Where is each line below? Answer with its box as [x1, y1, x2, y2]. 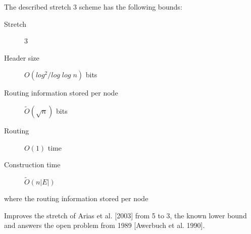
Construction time [4, 159, 61, 170]
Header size [4, 52, 39, 63]
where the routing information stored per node [4, 193, 148, 203]
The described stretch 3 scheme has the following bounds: [4, 2, 182, 12]
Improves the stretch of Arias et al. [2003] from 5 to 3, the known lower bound [4, 210, 247, 220]
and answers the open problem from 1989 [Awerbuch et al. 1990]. [4, 220, 205, 230]
